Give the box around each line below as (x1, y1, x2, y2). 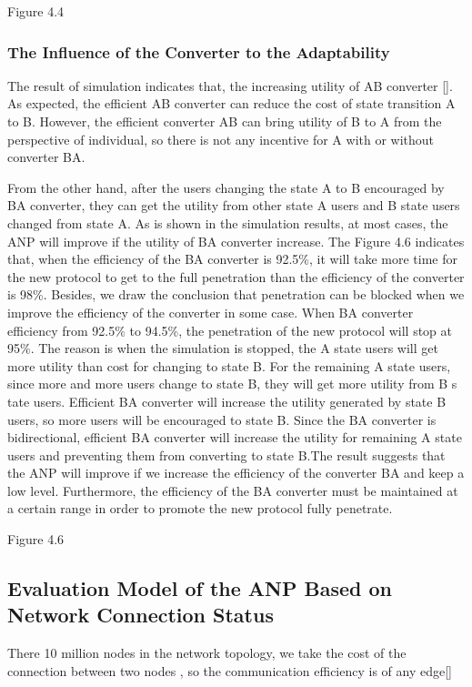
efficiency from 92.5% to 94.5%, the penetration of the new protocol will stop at (7, 320, 453, 339)
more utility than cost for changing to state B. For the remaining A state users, (7, 356, 451, 375)
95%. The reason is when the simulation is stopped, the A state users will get (7, 338, 438, 358)
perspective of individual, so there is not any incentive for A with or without (7, 129, 435, 148)
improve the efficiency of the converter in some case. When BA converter (7, 302, 414, 321)
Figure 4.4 (7, 2, 65, 20)
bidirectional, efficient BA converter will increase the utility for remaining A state (7, 428, 462, 447)
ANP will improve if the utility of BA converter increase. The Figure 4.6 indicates (7, 231, 465, 250)
